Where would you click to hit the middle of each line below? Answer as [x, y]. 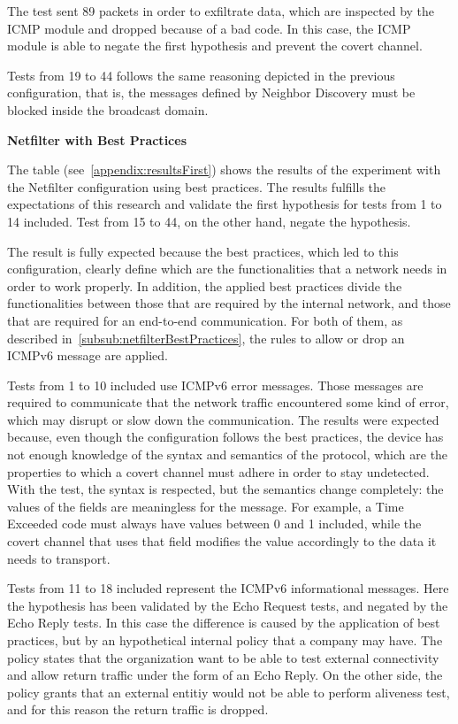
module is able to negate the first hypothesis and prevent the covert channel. [215, 46]
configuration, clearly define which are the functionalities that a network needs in [227, 269]
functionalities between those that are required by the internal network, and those [229, 303]
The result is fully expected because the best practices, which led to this [203, 251]
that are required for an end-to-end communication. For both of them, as [205, 320]
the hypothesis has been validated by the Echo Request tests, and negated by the [228, 605]
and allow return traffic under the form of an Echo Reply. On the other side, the [225, 675]
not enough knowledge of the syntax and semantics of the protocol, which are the [228, 454]
